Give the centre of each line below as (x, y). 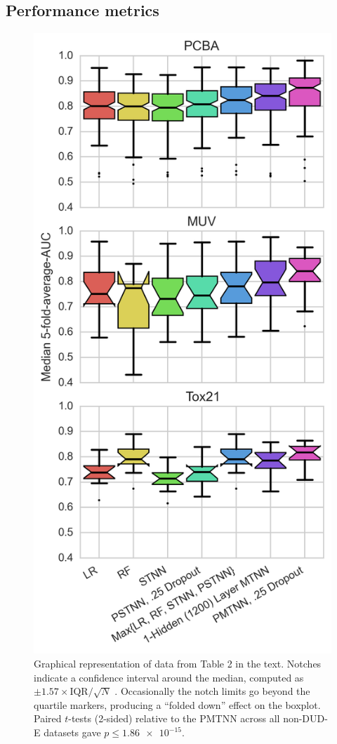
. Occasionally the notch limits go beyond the (212, 691)
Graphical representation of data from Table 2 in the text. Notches (178, 664)
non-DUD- (305, 718)
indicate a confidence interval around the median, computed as (169, 677)
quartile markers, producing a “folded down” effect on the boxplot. (177, 704)
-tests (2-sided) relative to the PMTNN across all (174, 718)
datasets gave (72, 732)
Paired (48, 718)
